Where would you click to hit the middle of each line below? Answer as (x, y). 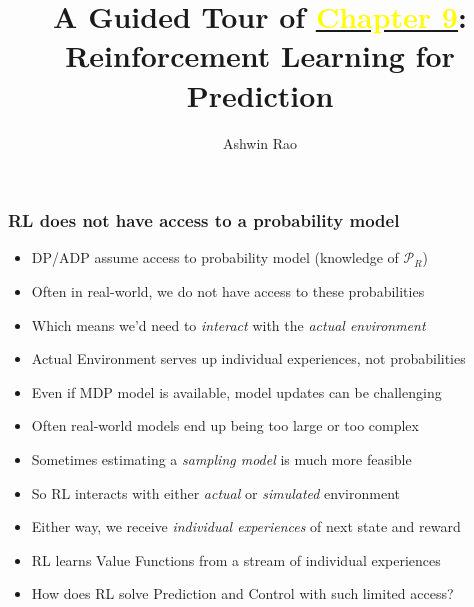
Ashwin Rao (260, 142)
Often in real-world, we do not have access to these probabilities (228, 290)
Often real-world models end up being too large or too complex (225, 425)
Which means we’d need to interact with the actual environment (228, 324)
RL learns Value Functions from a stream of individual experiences (236, 559)
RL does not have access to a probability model (204, 220)
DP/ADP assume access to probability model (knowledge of (215, 257)
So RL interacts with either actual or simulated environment (215, 492)
